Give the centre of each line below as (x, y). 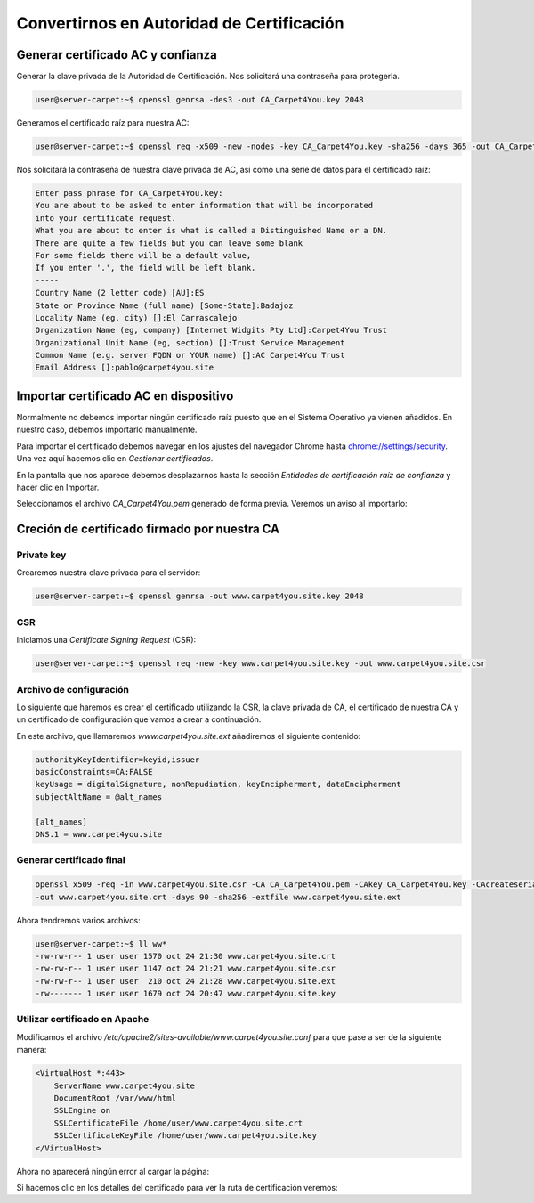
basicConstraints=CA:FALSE (94, 772)
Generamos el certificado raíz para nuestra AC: (103, 123)
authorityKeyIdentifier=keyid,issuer (117, 760)
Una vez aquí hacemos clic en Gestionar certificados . (115, 459)
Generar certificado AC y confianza (117, 55)
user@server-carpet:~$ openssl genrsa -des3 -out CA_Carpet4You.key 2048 (199, 100)
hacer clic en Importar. (58, 487)
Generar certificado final (71, 860)
